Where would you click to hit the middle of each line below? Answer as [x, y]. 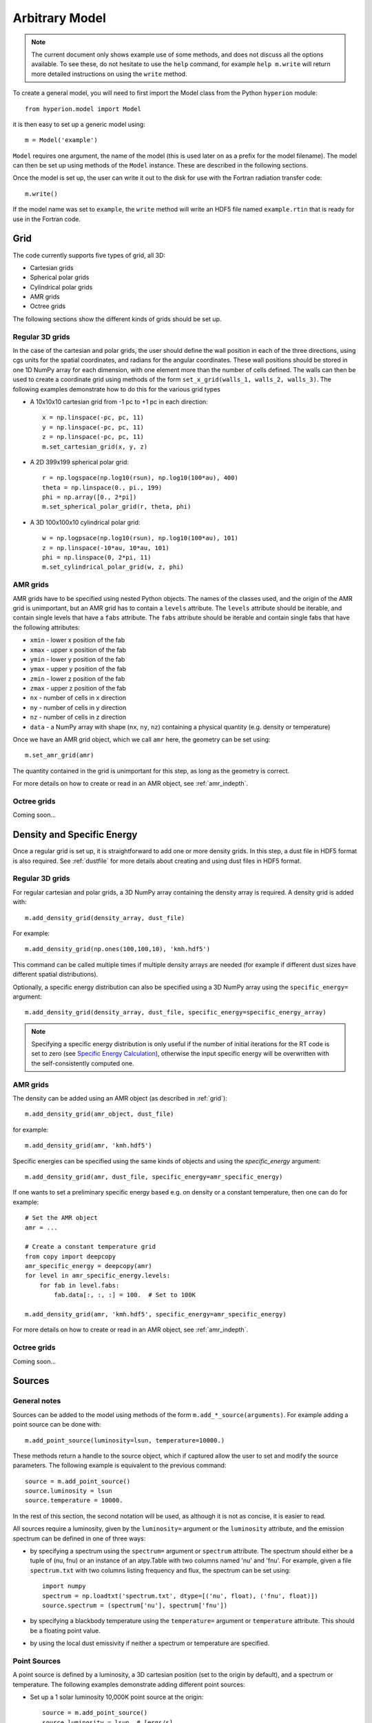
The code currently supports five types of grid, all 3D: [89, 255]
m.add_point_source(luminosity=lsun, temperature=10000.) [125, 1440]
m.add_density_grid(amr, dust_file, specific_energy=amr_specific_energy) [154, 1176]
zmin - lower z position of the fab [77, 678]
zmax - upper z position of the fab [78, 689]
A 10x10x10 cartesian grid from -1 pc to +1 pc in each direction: [119, 401]
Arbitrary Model [60, 18]
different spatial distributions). [55, 975]
